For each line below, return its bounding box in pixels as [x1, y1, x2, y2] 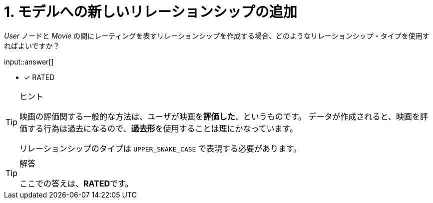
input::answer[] [4, 57, 54, 66]
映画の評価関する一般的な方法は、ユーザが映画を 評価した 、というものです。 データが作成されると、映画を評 [19, 111, 428, 121]
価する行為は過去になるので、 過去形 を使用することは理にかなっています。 [19, 123, 298, 133]
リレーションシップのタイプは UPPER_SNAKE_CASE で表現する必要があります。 [19, 143, 302, 153]
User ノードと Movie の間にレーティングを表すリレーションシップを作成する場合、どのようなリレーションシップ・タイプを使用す [4, 31, 430, 40]
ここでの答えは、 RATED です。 [19, 178, 133, 188]
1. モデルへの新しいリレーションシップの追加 [4, 3, 297, 20]
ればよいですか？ [4, 41, 60, 50]
